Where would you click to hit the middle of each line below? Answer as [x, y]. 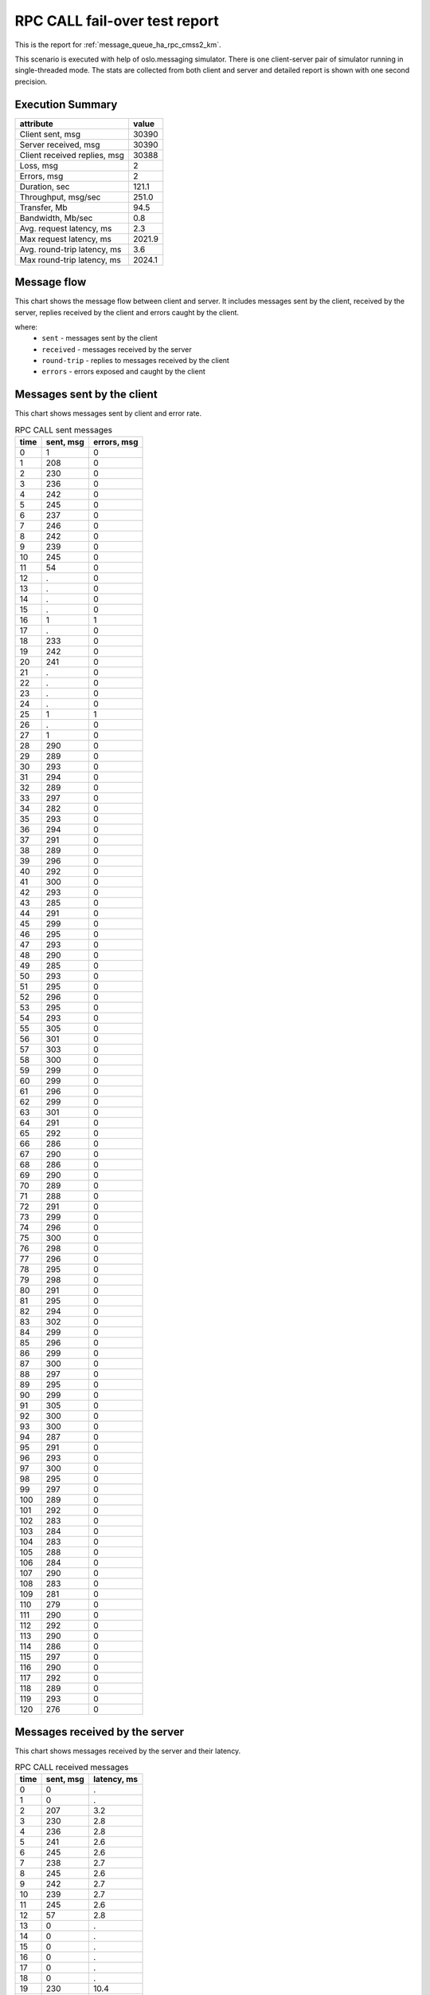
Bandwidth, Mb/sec [56, 218]
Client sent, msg [50, 134]
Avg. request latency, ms [66, 228]
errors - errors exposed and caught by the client [124, 372]
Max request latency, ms [65, 239]
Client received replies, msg [72, 155]
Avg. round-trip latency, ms [70, 249]
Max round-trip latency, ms [70, 259]
